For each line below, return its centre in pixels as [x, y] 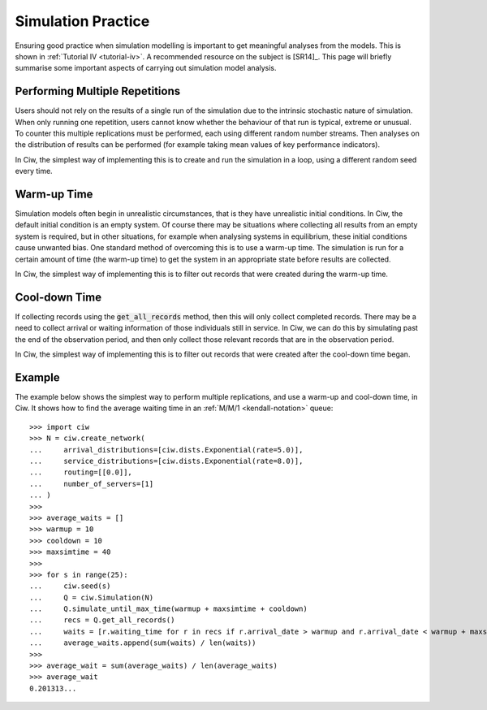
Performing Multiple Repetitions [98, 91]
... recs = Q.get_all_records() [102, 620]
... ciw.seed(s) [70, 586]
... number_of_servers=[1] [92, 484]
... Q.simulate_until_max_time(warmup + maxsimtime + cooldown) [168, 609]
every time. [34, 171]
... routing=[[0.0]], [81, 472]
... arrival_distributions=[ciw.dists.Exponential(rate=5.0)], [166, 450]
